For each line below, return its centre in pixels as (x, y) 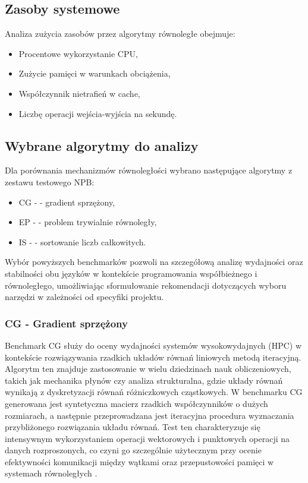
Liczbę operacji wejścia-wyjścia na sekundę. (98, 113)
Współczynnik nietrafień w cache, (79, 93)
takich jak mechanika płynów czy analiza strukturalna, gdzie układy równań (144, 380)
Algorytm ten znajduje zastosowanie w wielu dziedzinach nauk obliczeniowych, (148, 369)
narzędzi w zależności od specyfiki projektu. (84, 297)
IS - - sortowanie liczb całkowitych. (82, 241)
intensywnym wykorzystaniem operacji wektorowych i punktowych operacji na (147, 438)
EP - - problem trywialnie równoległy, (88, 222)
